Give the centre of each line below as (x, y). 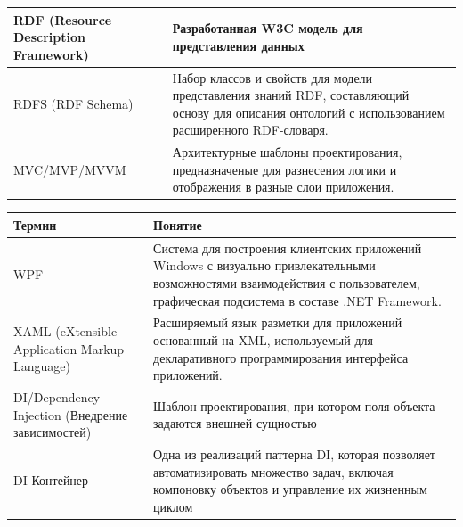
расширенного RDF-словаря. (250, 130)
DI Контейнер (51, 480)
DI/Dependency (57, 397)
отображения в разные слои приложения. (283, 187)
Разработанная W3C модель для (268, 28)
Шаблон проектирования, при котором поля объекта (294, 405)
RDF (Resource (63, 19)
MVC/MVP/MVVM (70, 169)
